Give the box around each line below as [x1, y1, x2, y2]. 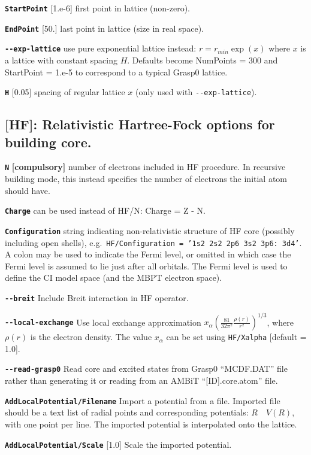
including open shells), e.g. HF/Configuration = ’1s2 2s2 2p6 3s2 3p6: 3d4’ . [5, 236, 302, 248]
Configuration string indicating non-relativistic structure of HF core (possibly [5, 224, 295, 236]
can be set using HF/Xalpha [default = [166, 330, 307, 343]
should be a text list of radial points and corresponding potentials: [5, 406, 249, 418]
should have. [5, 184, 50, 196]
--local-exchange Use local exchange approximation [5, 316, 201, 328]
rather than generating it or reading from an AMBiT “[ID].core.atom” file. [5, 374, 278, 387]
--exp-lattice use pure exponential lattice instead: [5, 42, 197, 54]
